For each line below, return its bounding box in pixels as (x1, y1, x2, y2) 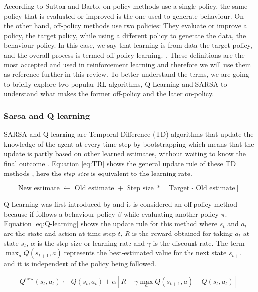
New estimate (18, 185, 60, 192)
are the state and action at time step (4, 228, 116, 238)
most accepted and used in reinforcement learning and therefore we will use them (4, 59, 251, 69)
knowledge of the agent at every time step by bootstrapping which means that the (4, 138, 254, 149)
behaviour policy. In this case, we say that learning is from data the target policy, (4, 40, 252, 50)
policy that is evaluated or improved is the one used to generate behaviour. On (4, 10, 244, 21)
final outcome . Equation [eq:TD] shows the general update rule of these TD (4, 158, 236, 168)
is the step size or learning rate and (37, 237, 145, 248)
